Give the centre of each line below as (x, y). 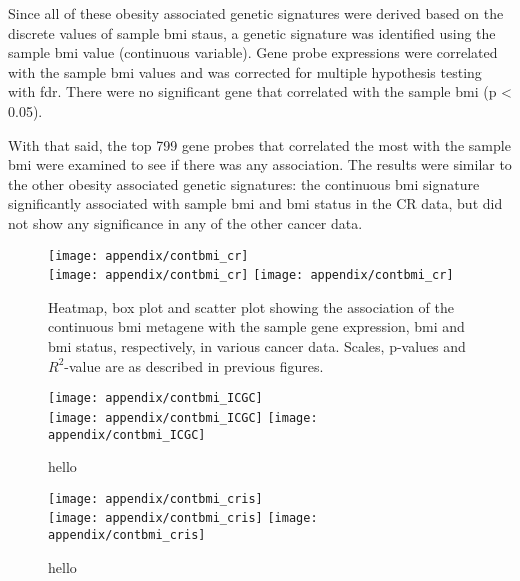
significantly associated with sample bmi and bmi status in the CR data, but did (255, 203)
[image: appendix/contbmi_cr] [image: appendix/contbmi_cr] (251, 275)
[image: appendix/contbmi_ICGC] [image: (183, 417)
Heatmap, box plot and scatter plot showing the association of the (251, 306)
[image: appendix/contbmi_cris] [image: (183, 518)
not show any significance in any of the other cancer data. (185, 222)
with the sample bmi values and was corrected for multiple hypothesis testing (245, 71)
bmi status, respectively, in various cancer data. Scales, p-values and (257, 346)
